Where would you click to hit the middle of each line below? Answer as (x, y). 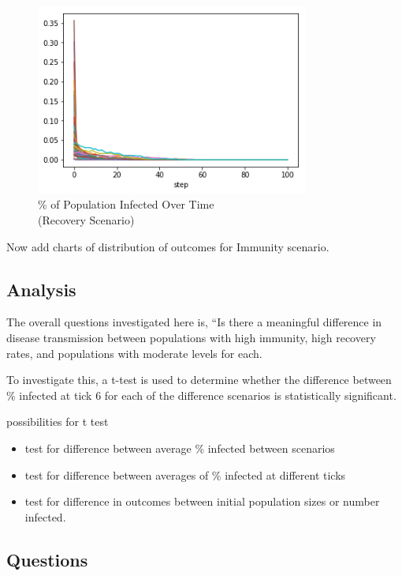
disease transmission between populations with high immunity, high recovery (191, 337)
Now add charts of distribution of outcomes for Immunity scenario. (168, 246)
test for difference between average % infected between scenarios (180, 448)
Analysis (41, 289)
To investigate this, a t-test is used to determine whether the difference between (199, 380)
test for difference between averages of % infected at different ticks (185, 474)
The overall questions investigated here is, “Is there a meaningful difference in (194, 322)
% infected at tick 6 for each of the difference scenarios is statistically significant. (201, 395)
